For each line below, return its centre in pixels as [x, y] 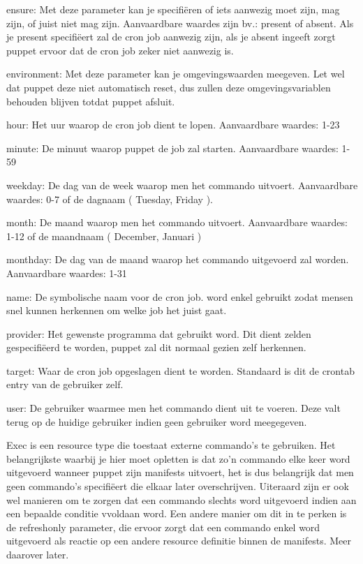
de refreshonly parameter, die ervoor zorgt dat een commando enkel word [163, 527]
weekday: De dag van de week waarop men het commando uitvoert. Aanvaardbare [182, 185]
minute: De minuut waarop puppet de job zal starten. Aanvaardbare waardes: [172, 148]
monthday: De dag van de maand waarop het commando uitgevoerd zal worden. [178, 259]
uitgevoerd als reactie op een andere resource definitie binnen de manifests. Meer [179, 541]
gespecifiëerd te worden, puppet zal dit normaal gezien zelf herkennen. [156, 347]
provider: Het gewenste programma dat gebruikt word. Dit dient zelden [159, 333]
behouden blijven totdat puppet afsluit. [91, 101]
